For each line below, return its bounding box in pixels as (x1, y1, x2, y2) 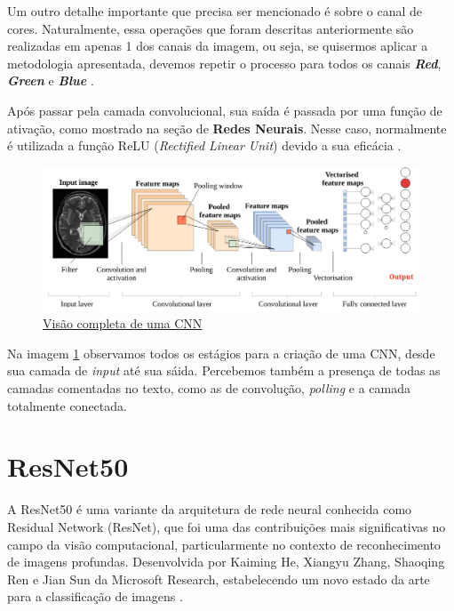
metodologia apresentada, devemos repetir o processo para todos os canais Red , (7, 53, 442, 72)
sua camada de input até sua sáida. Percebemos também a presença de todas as (7, 361, 441, 380)
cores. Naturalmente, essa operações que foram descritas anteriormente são (7, 19, 414, 37)
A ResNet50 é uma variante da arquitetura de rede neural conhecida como (7, 500, 412, 519)
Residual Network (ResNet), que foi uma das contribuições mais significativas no (7, 517, 446, 535)
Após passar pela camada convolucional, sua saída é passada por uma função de (7, 100, 442, 119)
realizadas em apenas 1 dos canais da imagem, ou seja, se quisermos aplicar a (7, 36, 428, 55)
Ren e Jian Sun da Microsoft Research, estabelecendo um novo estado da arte (7, 569, 430, 588)
